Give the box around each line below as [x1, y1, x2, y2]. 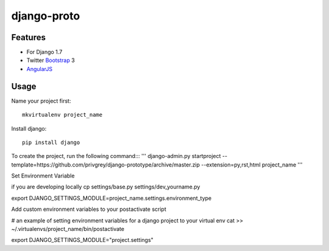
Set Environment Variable [11, 172, 75, 179]
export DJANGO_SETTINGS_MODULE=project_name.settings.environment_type [11, 194, 212, 202]
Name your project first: [11, 97, 71, 105]
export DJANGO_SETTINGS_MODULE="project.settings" [11, 236, 154, 244]
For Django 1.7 [26, 49, 63, 56]
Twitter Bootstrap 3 [26, 57, 76, 64]
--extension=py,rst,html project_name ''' [201, 161, 303, 168]
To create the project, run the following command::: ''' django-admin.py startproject [11, 153, 221, 160]
